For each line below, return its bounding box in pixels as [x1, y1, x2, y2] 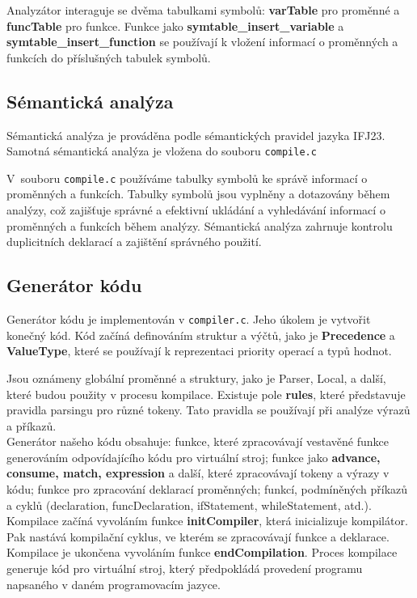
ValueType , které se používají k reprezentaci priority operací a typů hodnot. [6, 342, 392, 359]
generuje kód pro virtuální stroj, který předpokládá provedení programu [6, 560, 363, 577]
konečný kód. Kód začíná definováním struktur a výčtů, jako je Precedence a [6, 326, 395, 343]
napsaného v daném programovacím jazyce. [6, 575, 221, 592]
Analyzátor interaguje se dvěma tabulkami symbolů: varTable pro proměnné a [6, 2, 400, 18]
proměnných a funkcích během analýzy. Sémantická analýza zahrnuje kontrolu [6, 217, 393, 234]
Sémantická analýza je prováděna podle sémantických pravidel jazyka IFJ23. [6, 126, 385, 143]
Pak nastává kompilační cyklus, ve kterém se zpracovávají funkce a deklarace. [6, 528, 390, 545]
